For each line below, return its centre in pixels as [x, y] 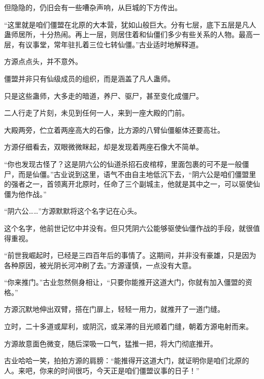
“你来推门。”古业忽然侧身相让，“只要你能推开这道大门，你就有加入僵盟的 [125, 282]
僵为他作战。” [25, 194]
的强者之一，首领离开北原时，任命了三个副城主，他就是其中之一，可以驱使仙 [132, 184]
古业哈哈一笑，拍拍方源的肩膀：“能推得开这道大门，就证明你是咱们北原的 [127, 360]
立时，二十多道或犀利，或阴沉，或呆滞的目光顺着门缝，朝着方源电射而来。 [128, 326]
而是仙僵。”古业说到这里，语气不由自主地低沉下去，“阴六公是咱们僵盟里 [137, 174]
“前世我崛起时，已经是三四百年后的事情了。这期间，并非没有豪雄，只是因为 [130, 255]
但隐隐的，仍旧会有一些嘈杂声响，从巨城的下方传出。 [93, 7]
